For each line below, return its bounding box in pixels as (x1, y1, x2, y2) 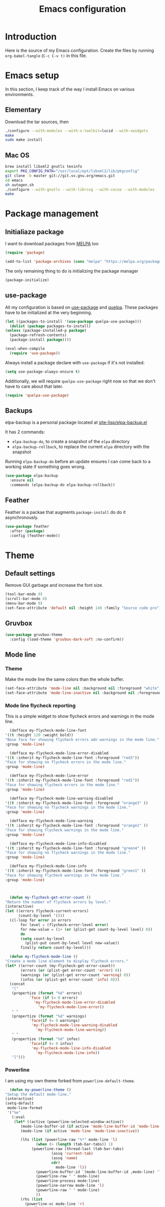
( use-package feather (5, 524, 50, 529)
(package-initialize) (5, 278, 50, 283)
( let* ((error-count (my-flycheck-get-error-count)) (5, 963, 115, 968)
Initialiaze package (5, 227, 64, 236)
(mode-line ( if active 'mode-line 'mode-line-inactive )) (20, 1128, 139, 1133)
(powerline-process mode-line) (36, 1178, 100, 1183)
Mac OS (5, 151, 30, 159)
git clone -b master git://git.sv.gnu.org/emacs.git (5, 173, 115, 178)
